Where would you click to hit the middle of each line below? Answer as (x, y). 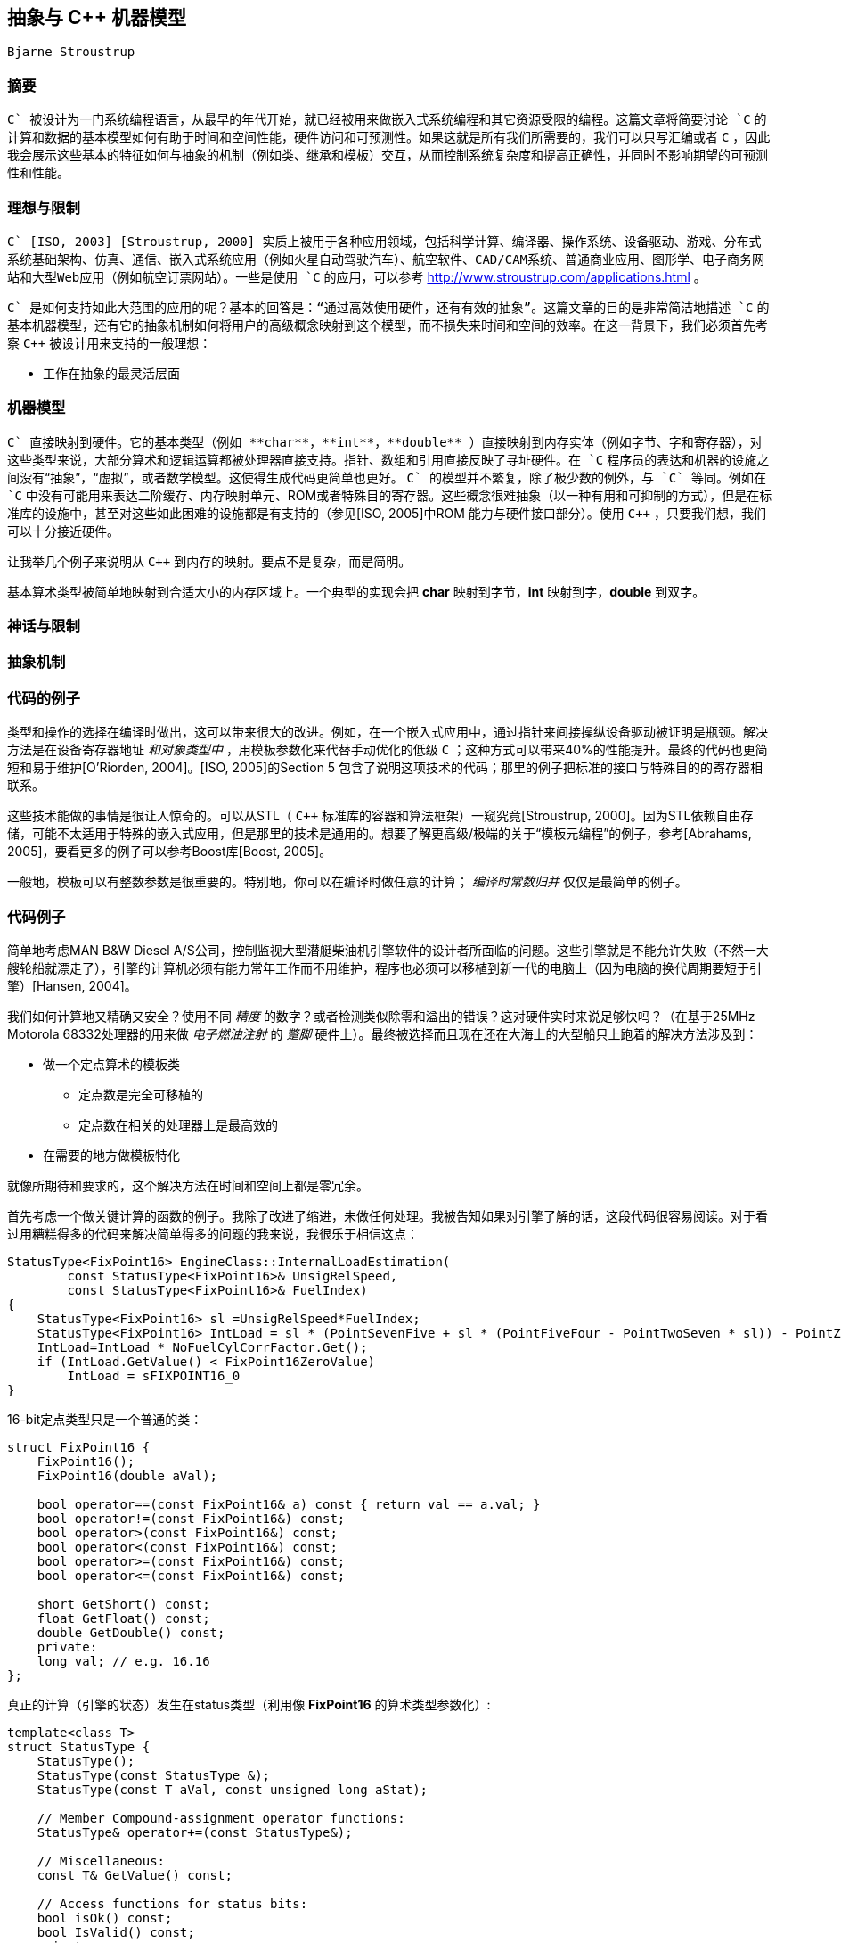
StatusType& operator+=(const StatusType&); (195, 1832)
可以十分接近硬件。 (63, 531)
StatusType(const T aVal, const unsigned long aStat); (233, 1789)
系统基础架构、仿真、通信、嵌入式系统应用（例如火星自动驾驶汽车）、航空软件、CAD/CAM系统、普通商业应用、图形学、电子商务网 (386, 259)
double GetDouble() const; (131, 1632)
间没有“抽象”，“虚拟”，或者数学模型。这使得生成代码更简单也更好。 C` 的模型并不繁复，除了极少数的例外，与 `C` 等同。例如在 (387, 477)
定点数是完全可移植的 (141, 1094)
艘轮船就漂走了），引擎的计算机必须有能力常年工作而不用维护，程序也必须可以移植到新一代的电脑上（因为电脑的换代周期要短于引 (384, 967)
